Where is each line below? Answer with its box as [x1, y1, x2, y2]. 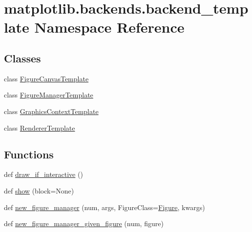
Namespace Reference [34, 17, 185, 37]
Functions [4, 146, 54, 161]
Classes [4, 50, 41, 65]
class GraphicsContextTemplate [4, 106, 99, 116]
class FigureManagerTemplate [4, 90, 93, 100]
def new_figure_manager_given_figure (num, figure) [4, 218, 164, 229]
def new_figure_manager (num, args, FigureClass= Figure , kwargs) [4, 202, 205, 212]
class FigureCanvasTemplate [4, 73, 89, 83]
